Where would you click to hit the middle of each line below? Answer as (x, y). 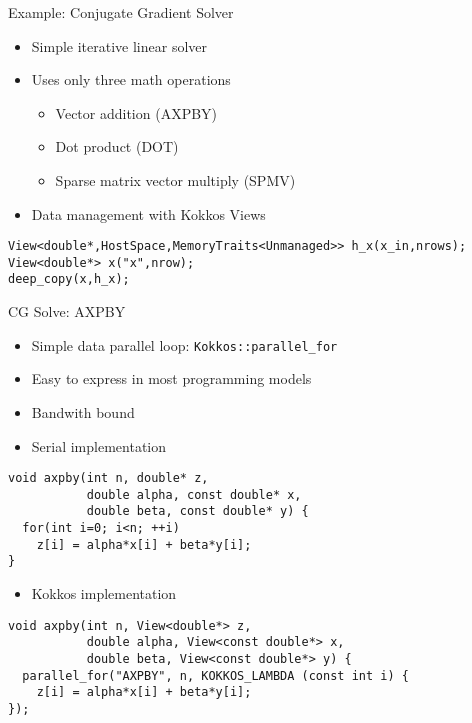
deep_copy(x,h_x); (69, 279)
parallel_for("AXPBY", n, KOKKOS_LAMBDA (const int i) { (215, 675)
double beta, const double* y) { (197, 511)
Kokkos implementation (104, 593)
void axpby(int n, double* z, (108, 478)
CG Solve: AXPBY (67, 311)
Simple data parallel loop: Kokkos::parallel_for (184, 344)
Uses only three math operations (131, 79)
